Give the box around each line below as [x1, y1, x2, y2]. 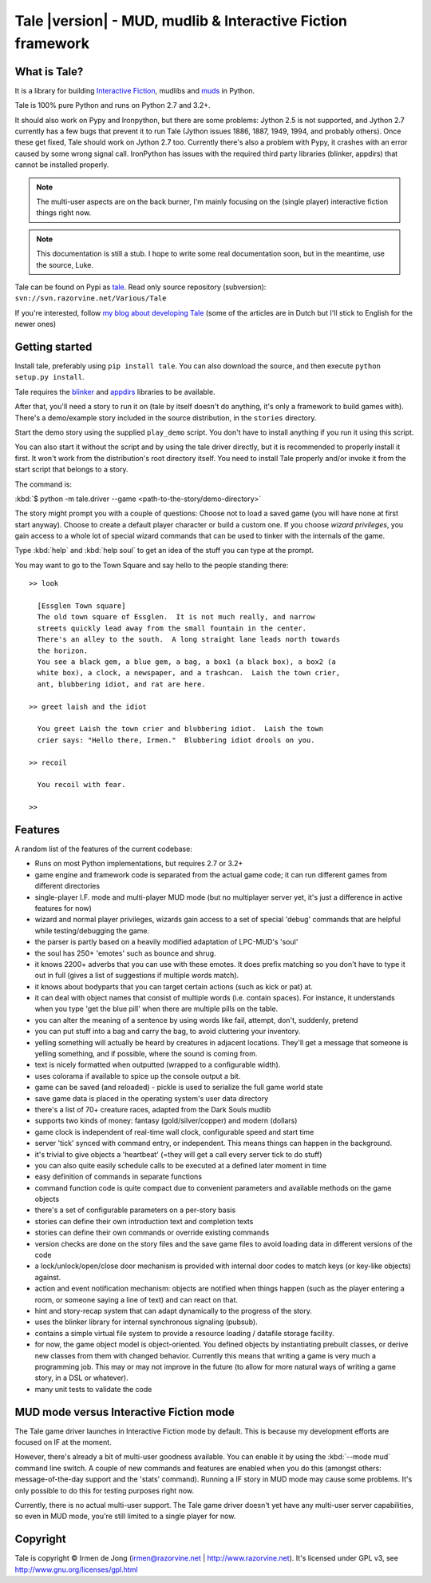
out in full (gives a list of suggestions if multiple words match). [34, 971, 239, 980]
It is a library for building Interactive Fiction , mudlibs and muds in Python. [14, 86, 255, 95]
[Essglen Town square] [37, 602, 126, 611]
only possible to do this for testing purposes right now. [14, 1486, 195, 1495]
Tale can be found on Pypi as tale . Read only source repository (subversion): [14, 282, 267, 292]
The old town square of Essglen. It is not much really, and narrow [37, 612, 315, 622]
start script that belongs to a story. [14, 464, 129, 475]
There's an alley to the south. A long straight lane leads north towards [37, 635, 341, 644]
